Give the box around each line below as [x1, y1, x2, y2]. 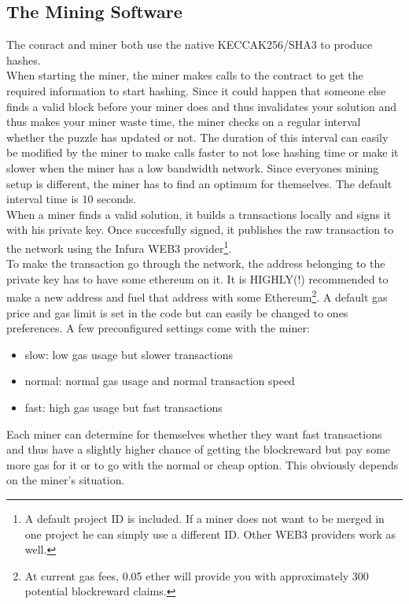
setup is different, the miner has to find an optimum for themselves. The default [6, 175, 392, 191]
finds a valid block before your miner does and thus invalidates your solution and [6, 98, 397, 114]
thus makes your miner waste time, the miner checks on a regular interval [6, 113, 361, 130]
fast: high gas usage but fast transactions [24, 398, 223, 415]
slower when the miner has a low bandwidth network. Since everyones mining [6, 159, 379, 176]
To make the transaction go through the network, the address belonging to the [6, 255, 385, 272]
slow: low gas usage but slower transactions [24, 346, 233, 362]
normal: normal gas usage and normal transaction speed [24, 372, 295, 389]
